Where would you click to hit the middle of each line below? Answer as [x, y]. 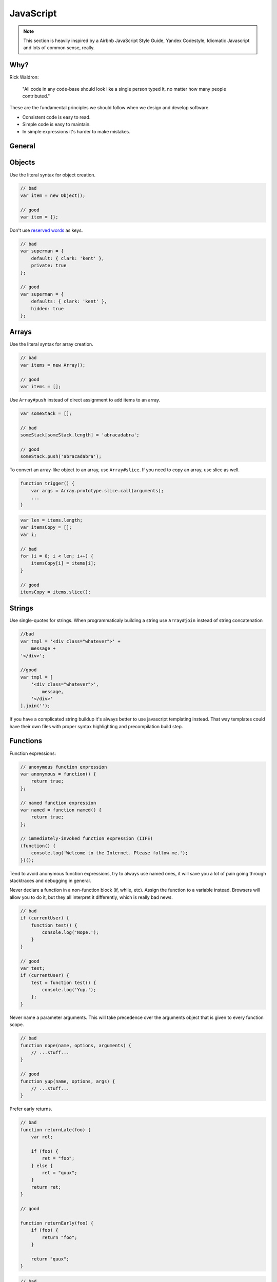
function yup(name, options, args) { [68, 1081]
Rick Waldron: [24, 77]
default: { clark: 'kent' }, [68, 258]
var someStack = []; [46, 413]
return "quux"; [50, 1259]
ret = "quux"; [60, 1173]
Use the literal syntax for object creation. [53, 175]
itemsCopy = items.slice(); [55, 592]
